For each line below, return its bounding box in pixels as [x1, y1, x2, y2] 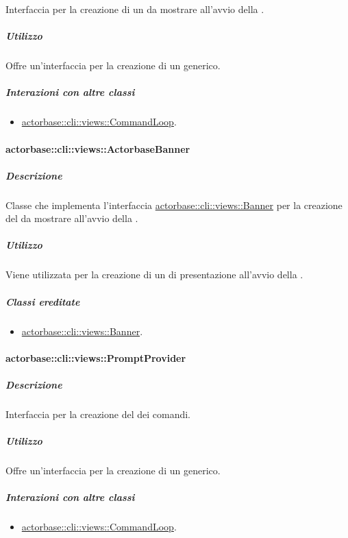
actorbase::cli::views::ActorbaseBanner [5, 141, 190, 156]
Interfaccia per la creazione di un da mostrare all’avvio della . [5, 2, 264, 16]
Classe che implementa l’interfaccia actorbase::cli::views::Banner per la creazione [5, 197, 343, 212]
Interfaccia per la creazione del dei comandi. [5, 406, 190, 421]
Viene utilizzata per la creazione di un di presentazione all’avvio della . [5, 267, 303, 282]
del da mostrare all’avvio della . [5, 211, 138, 225]
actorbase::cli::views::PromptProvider [5, 350, 186, 365]
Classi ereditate [5, 294, 80, 308]
